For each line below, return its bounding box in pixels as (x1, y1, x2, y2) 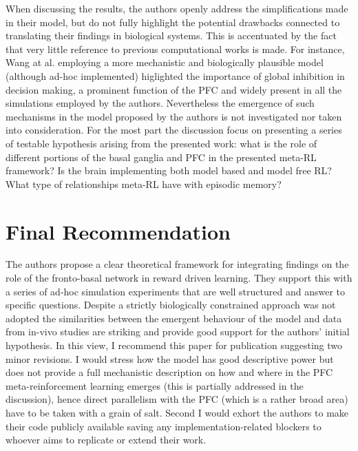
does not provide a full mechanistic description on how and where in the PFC (6, 365, 333, 379)
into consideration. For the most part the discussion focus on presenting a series (6, 123, 342, 137)
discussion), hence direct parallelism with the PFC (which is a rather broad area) (6, 392, 348, 406)
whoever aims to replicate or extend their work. (6, 432, 207, 447)
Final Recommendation (6, 217, 231, 245)
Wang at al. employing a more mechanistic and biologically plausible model (6, 55, 324, 70)
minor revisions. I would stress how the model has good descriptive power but (6, 351, 334, 366)
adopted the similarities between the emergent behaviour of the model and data (6, 311, 342, 325)
